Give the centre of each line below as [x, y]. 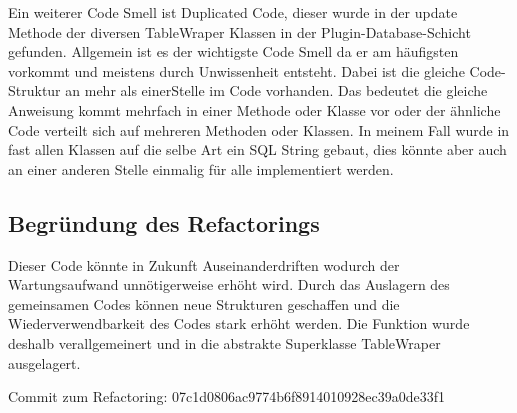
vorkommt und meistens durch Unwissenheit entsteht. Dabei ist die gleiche [236, 70]
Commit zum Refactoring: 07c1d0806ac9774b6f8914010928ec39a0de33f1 [226, 396]
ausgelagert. [44, 362]
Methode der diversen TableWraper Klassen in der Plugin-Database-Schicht [239, 31]
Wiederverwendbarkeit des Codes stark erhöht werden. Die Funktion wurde [239, 323]
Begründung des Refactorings [164, 222]
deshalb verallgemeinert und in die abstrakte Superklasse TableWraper [224, 342]
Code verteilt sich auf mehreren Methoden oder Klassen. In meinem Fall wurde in [259, 129]
